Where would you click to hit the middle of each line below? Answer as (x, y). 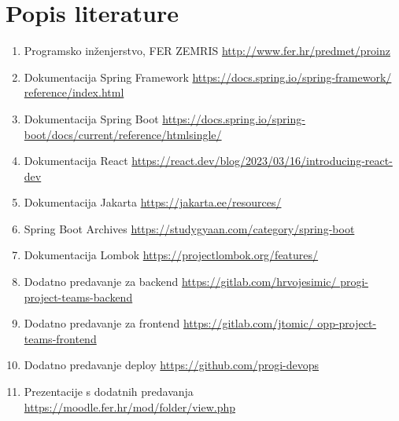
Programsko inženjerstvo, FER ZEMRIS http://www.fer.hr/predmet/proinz (207, 51)
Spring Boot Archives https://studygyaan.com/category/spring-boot (189, 228)
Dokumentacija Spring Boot (91, 118)
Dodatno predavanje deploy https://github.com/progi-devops (172, 365)
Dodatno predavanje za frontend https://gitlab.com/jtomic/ (169, 323)
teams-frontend (60, 338)
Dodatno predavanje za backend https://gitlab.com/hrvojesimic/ (180, 282)
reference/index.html (74, 92)
